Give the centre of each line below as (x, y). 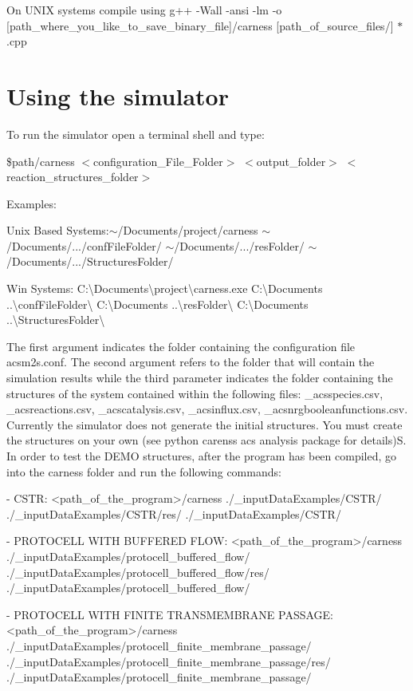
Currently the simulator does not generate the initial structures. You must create (205, 424)
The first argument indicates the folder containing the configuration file (181, 346)
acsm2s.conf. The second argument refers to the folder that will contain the (191, 362)
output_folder (291, 161)
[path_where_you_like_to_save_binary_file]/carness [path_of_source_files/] (200, 25)
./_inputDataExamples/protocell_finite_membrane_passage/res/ (169, 661)
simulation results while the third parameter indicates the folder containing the (200, 378)
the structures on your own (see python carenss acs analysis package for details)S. (206, 440)
